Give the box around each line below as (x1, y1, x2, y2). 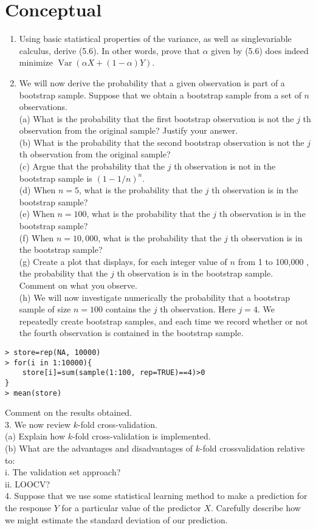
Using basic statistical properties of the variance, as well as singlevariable (19, 32, 292, 45)
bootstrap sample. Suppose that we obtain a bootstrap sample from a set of (19, 88, 301, 101)
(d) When (19, 184, 56, 196)
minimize (19, 56, 53, 69)
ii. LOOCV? (5, 477, 50, 490)
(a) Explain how (5, 430, 65, 442)
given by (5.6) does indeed (211, 44, 309, 57)
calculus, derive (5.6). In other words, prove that (19, 44, 200, 57)
